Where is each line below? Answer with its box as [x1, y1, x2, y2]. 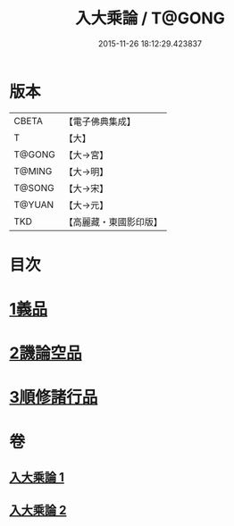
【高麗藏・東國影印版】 [63, 215, 163, 228]
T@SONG [13, 181, 55, 194]
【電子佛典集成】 [63, 115, 136, 128]
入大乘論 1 [9, 470, 65, 485]
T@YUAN [13, 198, 54, 211]
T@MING [13, 164, 53, 177]
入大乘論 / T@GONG [74, 8, 226, 29]
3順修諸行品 [9, 388, 98, 407]
